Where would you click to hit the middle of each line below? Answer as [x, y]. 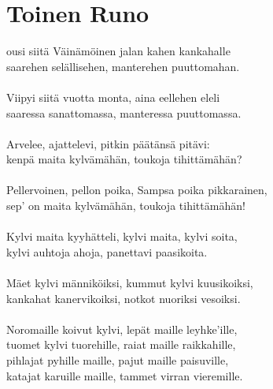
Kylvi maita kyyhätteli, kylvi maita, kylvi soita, [122, 236]
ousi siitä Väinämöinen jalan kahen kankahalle [118, 51]
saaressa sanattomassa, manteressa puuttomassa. [124, 112]
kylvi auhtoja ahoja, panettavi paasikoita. [107, 251]
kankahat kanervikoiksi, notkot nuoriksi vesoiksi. [124, 298]
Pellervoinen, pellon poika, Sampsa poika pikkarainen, [137, 190]
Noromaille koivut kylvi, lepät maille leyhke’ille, [122, 329]
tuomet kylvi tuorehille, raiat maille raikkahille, [121, 344]
